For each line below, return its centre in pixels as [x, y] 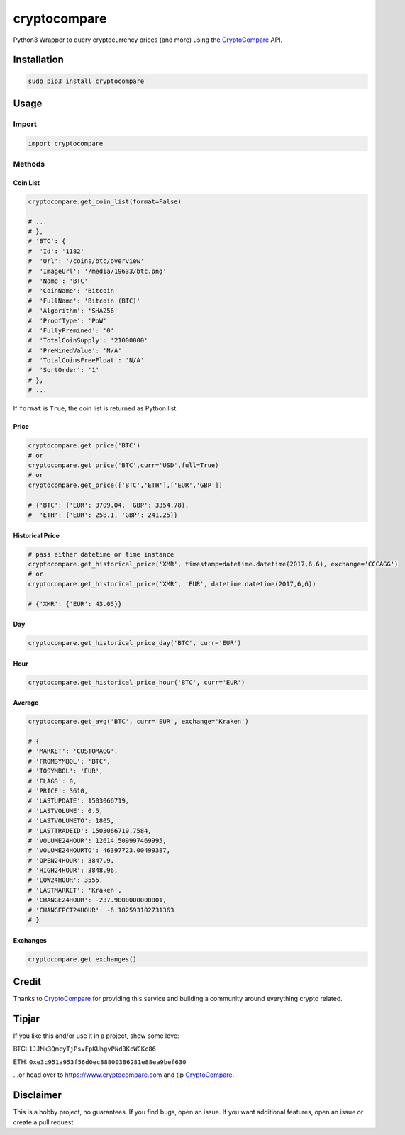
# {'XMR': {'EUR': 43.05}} [75, 604]
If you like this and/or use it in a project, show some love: [96, 1036]
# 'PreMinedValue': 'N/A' [75, 350]
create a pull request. [44, 1122]
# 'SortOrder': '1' [63, 370]
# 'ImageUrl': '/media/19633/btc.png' [97, 271]
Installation [38, 60]
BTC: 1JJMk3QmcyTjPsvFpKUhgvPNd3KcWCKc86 [84, 1049]
